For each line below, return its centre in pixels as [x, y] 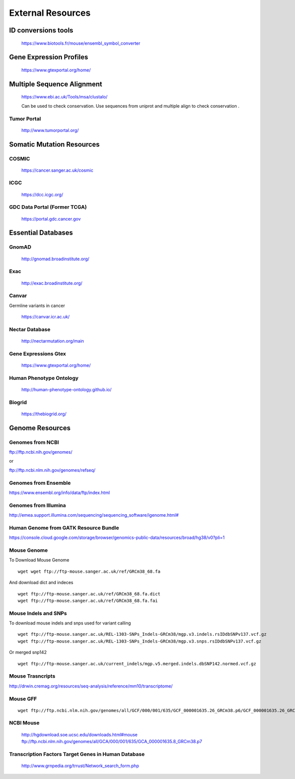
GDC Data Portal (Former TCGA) [48, 207]
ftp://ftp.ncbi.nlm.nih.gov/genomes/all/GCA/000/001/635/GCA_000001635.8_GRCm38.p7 [112, 742]
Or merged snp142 [28, 653]
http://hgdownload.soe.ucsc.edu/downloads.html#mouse [79, 734]
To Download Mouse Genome [39, 560]
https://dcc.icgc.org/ [42, 194]
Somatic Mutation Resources [55, 144]
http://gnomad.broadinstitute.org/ [55, 259]
